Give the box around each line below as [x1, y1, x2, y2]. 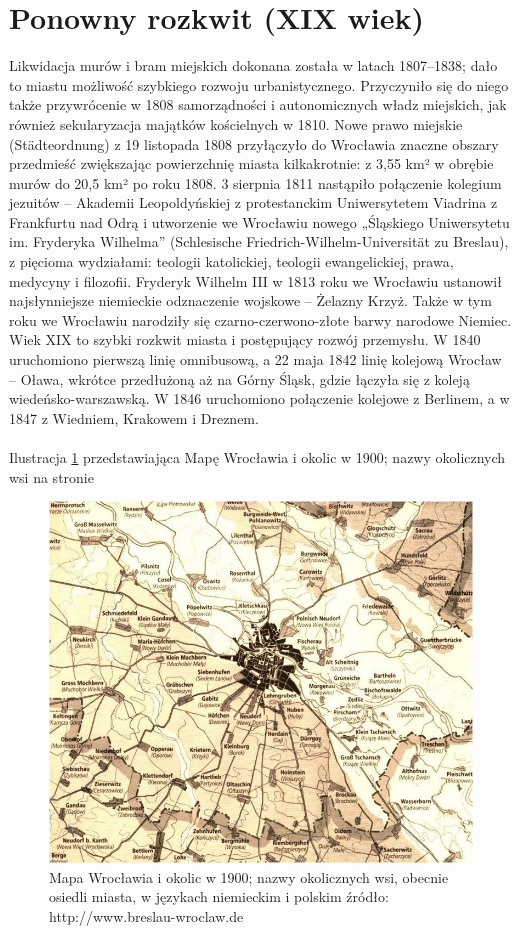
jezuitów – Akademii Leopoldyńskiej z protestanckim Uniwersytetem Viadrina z [9, 192, 498, 213]
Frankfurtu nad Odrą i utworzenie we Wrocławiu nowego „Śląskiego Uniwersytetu [9, 211, 510, 232]
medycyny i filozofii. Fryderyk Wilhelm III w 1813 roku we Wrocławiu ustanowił [9, 270, 502, 291]
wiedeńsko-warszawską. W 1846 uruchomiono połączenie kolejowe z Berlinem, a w [9, 388, 510, 409]
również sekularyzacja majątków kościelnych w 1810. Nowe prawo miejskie [9, 113, 463, 134]
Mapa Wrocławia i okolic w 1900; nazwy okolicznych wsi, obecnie [49, 866, 449, 887]
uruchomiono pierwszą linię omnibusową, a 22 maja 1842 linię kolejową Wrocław [9, 349, 502, 370]
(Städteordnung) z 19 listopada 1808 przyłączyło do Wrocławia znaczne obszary [9, 133, 499, 154]
